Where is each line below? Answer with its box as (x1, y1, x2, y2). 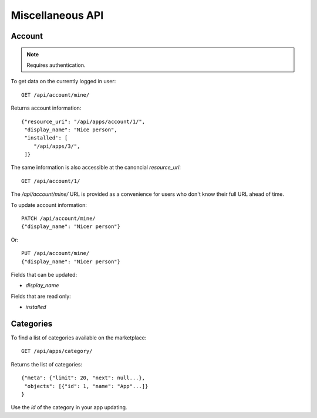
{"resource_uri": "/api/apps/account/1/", (21, 118, 146, 125)
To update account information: (11, 201, 87, 208)
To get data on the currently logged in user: (11, 78, 116, 85)
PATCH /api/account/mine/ (21, 215, 96, 222)
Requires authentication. (26, 62, 86, 69)
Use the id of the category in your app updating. (11, 404, 127, 411)
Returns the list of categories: (11, 361, 83, 368)
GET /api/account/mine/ (21, 91, 90, 98)
